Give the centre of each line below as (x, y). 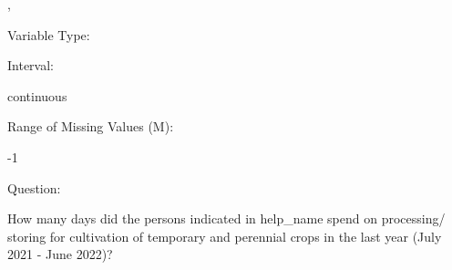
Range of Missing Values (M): (91, 126)
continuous (37, 95)
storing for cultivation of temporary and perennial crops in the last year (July (225, 236)
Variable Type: (49, 34)
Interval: (31, 65)
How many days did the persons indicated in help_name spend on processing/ (226, 218)
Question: (34, 187)
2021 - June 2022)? (60, 254)
